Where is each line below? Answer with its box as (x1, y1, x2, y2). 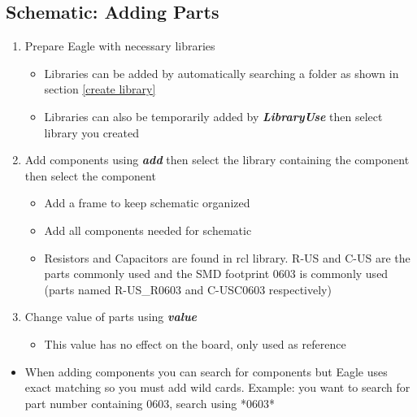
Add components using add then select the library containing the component (24, 151, 410, 168)
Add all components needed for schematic (44, 221, 252, 238)
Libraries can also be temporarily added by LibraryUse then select (44, 107, 383, 124)
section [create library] (44, 80, 156, 98)
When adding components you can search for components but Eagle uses (24, 363, 388, 380)
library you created (44, 124, 140, 141)
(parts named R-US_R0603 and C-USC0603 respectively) (44, 280, 332, 298)
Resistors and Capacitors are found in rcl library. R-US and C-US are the (44, 249, 410, 266)
